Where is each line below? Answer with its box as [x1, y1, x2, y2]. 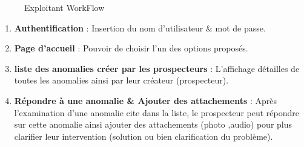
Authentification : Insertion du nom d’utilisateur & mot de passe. [14, 21, 266, 34]
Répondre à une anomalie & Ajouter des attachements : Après [14, 94, 277, 106]
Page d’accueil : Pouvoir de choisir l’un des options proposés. [14, 42, 248, 54]
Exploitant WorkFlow [24, 1, 105, 13]
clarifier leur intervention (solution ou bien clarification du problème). [14, 129, 273, 142]
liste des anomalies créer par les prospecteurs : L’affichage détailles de [14, 62, 300, 74]
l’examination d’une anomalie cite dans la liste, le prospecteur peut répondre [14, 106, 299, 119]
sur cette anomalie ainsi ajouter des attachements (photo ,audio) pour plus [14, 118, 292, 131]
